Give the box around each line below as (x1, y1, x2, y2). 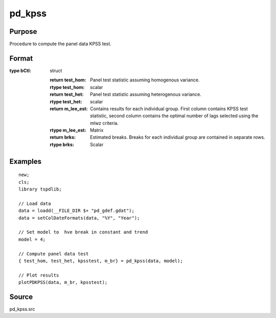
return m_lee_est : (50, 105, 88, 112)
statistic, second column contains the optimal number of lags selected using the (90, 113, 259, 119)
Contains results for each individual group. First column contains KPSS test (90, 105, 248, 112)
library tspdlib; (18, 186, 62, 192)
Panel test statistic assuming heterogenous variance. (90, 91, 201, 97)
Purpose (9, 27, 37, 36)
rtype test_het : (50, 98, 82, 104)
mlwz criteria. (90, 120, 119, 126)
